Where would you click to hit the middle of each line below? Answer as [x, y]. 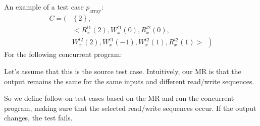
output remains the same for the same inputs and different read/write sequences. [129, 81]
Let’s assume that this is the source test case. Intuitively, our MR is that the [123, 71]
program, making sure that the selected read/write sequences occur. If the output [130, 108]
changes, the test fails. [38, 118]
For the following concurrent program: [63, 54]
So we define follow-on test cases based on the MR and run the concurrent [119, 98]
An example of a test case [44, 7]
